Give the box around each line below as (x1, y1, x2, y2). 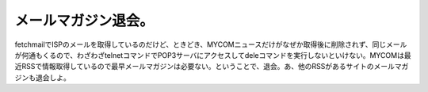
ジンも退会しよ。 (14, 72, 71, 82)
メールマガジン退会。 (14, 12, 155, 29)
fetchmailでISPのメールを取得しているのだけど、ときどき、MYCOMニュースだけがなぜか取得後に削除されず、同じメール (14, 40, 407, 49)
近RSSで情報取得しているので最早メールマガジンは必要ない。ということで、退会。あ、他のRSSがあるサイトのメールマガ (14, 62, 409, 71)
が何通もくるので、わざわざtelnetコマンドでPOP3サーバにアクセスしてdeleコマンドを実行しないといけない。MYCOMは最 (14, 50, 411, 59)
